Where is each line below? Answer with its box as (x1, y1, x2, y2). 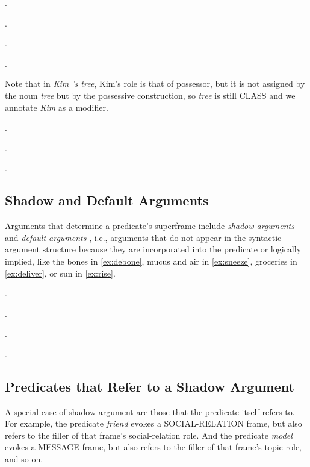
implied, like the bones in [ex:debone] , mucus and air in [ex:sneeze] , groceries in (5, 254, 297, 267)
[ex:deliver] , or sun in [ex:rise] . (5, 266, 116, 279)
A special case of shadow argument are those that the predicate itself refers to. (5, 405, 295, 418)
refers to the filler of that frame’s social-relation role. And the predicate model (5, 428, 293, 441)
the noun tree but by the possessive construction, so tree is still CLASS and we (5, 89, 296, 101)
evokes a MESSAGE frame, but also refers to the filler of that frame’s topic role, (5, 440, 302, 453)
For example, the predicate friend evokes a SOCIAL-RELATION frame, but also (5, 417, 302, 430)
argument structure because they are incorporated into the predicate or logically (5, 243, 302, 255)
